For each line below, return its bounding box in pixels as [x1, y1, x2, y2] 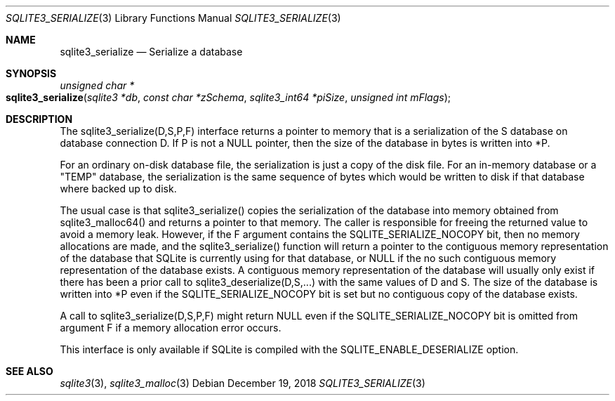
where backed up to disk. [60, 183, 177, 195]
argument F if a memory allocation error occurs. [60, 322, 282, 334]
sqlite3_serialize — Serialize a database [60, 46, 243, 58]
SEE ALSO [6, 365, 53, 377]
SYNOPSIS [6, 67, 57, 79]
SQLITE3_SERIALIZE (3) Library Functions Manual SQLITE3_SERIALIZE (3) [6, 12, 341, 24]
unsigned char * [60, 79, 135, 91]
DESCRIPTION [6, 113, 73, 125]
